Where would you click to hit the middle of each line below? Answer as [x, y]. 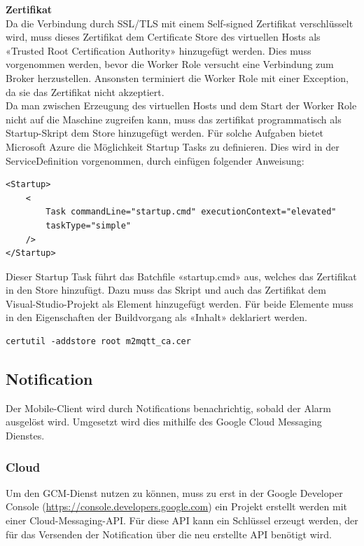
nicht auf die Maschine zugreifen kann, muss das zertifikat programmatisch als [174, 119]
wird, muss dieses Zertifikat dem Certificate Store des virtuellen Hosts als [163, 37]
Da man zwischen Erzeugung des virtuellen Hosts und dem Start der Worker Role [181, 105]
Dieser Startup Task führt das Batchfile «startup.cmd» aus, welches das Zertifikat [181, 276]
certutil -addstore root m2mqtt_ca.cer [98, 342]
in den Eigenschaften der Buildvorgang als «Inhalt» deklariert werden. [156, 317]
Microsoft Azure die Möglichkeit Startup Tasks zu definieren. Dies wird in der [173, 146]
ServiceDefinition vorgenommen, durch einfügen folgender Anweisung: [155, 160]
